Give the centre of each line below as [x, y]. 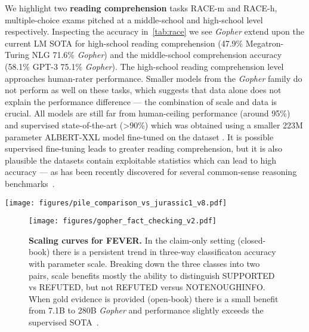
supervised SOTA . [64, 322]
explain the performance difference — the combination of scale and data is [141, 101]
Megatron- [265, 43]
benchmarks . [30, 183]
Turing [17, 55]
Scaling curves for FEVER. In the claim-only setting [132, 240]
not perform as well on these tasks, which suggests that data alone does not [143, 90]
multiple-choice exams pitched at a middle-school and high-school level [134, 19]
